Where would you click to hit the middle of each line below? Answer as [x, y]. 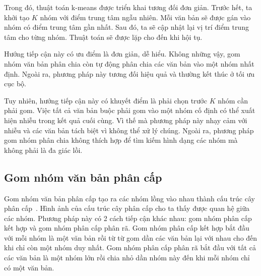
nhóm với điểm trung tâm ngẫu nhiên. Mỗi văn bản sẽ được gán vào [145, 17]
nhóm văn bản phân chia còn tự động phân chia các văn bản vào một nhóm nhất [129, 63]
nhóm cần [233, 100]
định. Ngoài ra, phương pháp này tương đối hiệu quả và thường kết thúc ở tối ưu [129, 73]
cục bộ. [15, 84]
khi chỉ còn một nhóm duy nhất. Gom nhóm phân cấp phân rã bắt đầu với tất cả [130, 247]
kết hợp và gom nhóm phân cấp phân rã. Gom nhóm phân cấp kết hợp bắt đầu [127, 228]
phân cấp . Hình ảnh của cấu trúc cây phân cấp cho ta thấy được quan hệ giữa [127, 208]
